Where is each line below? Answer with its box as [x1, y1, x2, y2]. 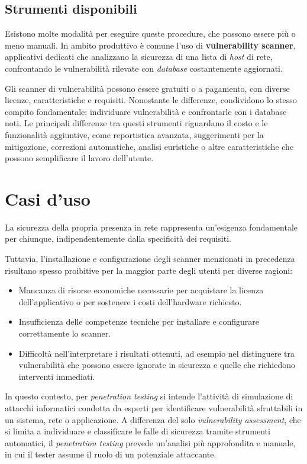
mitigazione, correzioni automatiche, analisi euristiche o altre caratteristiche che [5, 140, 294, 152]
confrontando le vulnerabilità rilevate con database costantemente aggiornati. [5, 62, 283, 74]
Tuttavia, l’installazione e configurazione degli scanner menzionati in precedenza [5, 252, 295, 265]
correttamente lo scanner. [18, 327, 111, 340]
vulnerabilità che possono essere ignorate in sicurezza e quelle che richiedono [18, 359, 296, 371]
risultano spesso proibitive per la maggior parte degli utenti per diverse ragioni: [5, 264, 293, 276]
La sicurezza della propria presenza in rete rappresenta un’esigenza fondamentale [5, 220, 298, 233]
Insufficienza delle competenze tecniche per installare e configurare [18, 315, 260, 328]
